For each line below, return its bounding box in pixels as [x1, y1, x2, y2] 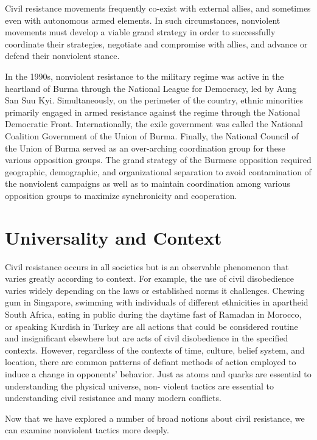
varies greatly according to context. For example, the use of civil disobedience [5, 272, 294, 285]
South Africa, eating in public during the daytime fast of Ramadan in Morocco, [5, 308, 302, 320]
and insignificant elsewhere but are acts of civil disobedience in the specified [5, 332, 288, 344]
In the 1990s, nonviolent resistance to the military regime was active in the [5, 69, 284, 82]
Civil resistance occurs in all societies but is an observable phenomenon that [5, 260, 289, 273]
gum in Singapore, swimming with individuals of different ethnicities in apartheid [5, 296, 308, 309]
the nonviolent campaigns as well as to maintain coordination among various [5, 177, 290, 190]
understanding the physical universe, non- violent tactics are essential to [5, 379, 274, 392]
